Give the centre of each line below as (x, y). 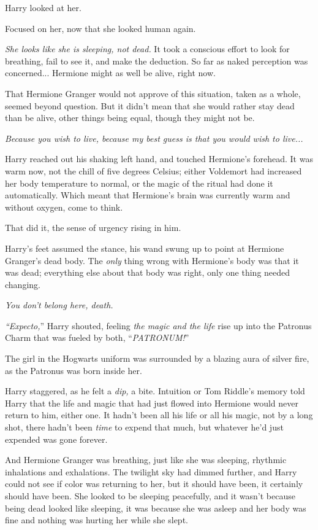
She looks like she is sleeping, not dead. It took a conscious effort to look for (147, 49)
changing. (23, 284)
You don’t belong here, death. (59, 305)
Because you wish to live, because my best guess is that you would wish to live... (154, 138)
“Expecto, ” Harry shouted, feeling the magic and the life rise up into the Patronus (158, 325)
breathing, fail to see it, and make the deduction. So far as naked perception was (157, 60)
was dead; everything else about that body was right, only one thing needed (148, 272)
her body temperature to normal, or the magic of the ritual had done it (139, 183)
